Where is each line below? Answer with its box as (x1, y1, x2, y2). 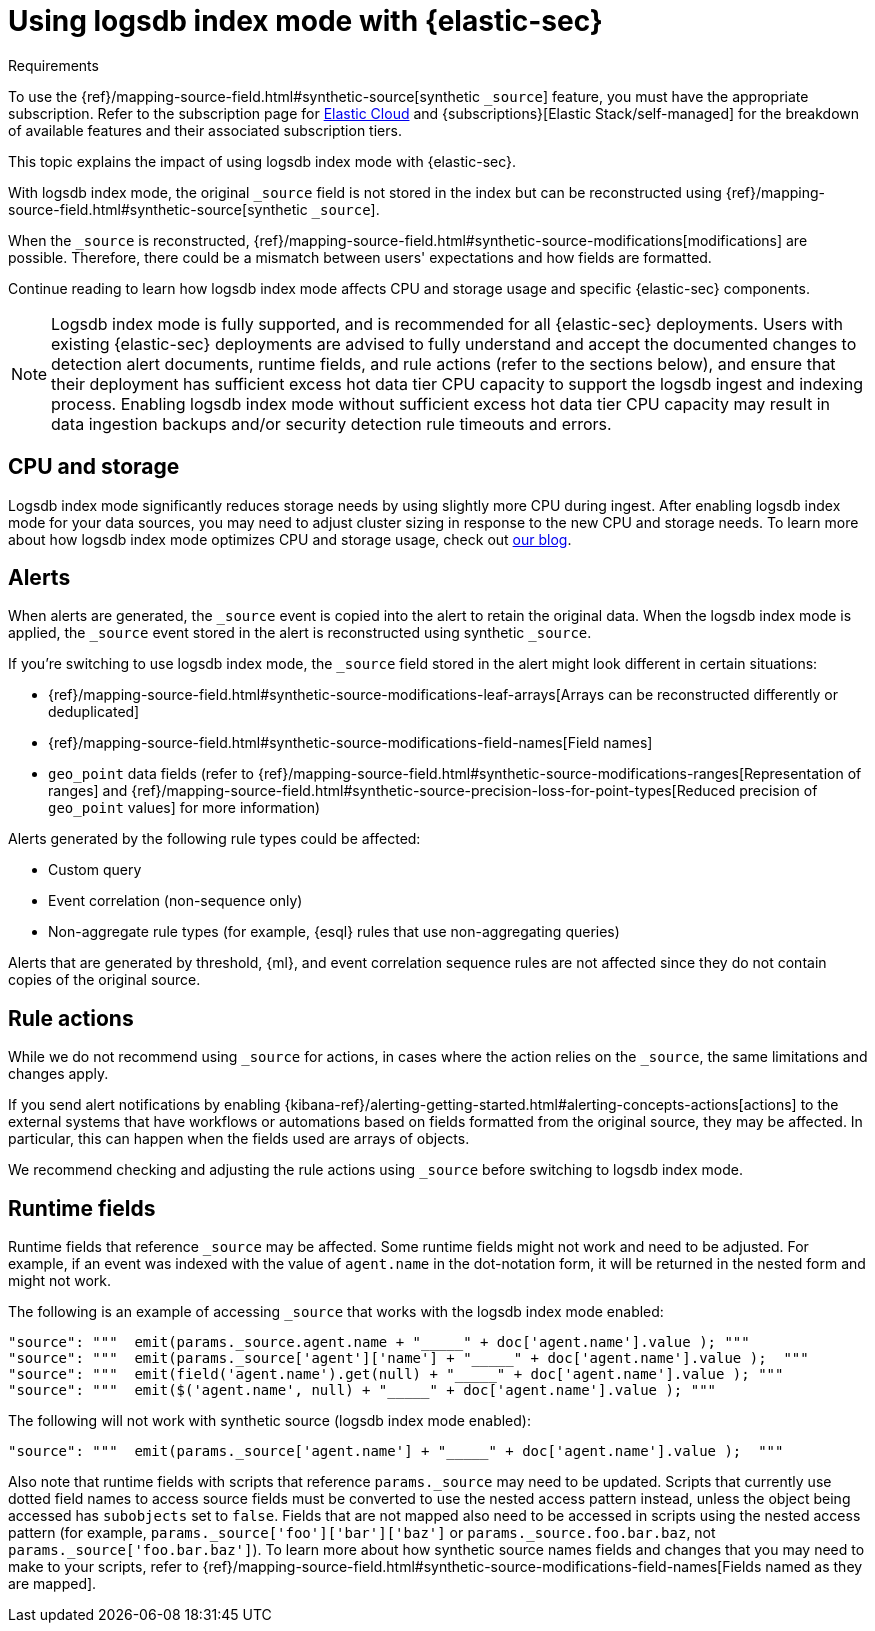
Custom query (48, 861, 142, 879)
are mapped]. (8, 1575, 97, 1593)
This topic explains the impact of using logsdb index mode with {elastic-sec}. (8, 152, 517, 170)
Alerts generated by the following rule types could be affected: (8, 830, 421, 848)
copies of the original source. (8, 971, 201, 989)
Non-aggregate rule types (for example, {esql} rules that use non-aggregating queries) (48, 923, 620, 941)
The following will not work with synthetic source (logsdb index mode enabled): (8, 1412, 531, 1430)
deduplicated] (48, 703, 140, 721)
